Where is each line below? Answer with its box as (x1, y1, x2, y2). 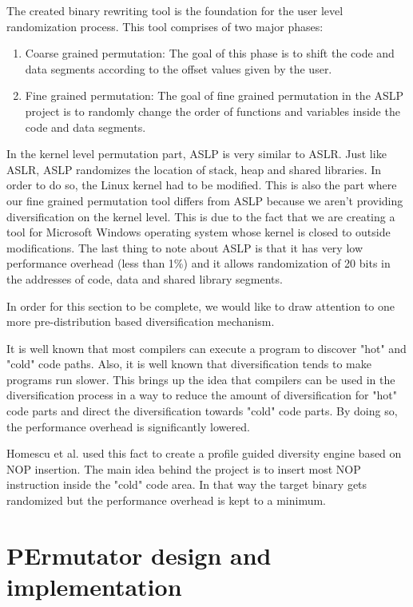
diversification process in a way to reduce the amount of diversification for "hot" (6, 387, 397, 403)
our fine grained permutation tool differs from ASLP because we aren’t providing (6, 192, 403, 208)
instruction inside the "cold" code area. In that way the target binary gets (6, 476, 367, 493)
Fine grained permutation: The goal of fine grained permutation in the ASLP (25, 87, 404, 104)
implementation (6, 570, 182, 602)
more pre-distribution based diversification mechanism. (6, 313, 275, 330)
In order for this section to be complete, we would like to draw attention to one (6, 297, 395, 314)
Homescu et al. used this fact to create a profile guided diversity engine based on (6, 445, 402, 462)
